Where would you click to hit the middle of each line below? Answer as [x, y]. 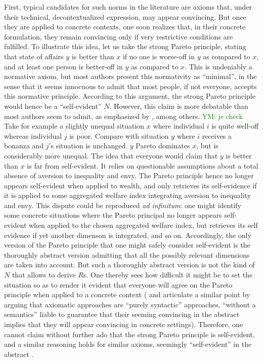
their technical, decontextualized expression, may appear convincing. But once [125, 16]
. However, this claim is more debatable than [179, 106]
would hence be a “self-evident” [53, 106]
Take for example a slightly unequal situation [74, 126]
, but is [207, 146]
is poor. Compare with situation [119, 135]
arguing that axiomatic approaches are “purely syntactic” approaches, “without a [130, 304]
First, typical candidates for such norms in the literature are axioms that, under [128, 7]
